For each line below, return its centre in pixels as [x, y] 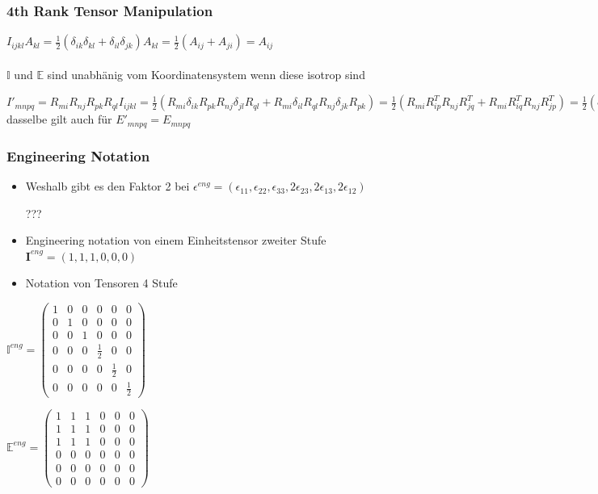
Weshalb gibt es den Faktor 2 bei [107, 186]
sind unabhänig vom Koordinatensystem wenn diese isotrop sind [206, 74]
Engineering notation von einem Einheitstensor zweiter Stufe [176, 240]
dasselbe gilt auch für [59, 119]
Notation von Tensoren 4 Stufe [101, 283]
